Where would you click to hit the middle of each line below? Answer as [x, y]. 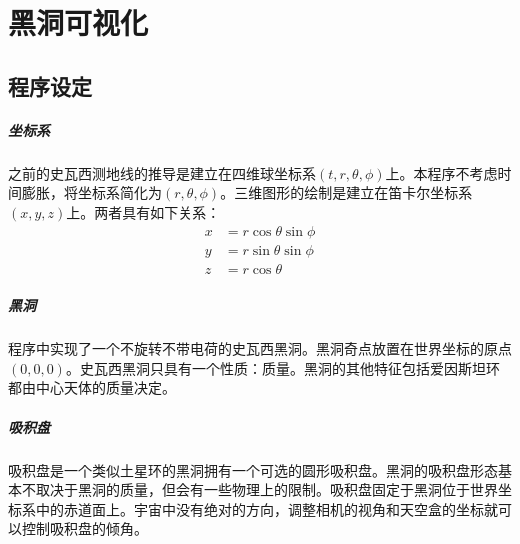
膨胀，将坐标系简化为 [91, 192]
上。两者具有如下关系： [143, 211]
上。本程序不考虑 [441, 172]
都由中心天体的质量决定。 [92, 387]
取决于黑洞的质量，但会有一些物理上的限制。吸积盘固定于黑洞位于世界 [266, 489]
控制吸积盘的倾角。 [84, 528]
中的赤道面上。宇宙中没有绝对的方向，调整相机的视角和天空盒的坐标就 [266, 508]
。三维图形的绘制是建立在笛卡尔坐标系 [346, 192]
